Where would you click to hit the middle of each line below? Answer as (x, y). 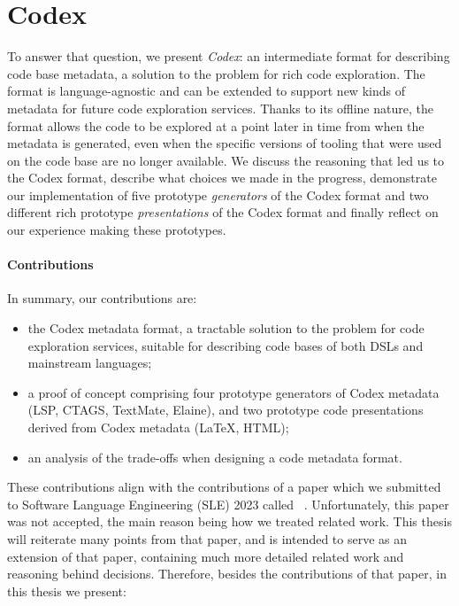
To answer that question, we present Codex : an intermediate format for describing (229, 56)
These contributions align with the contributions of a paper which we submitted (224, 487)
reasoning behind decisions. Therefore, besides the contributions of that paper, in (227, 574)
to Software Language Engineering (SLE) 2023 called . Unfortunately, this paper (228, 504)
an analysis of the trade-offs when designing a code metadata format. (215, 457)
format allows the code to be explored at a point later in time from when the (216, 125)
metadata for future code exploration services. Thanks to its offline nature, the (220, 108)
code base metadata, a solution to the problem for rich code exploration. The (216, 73)
